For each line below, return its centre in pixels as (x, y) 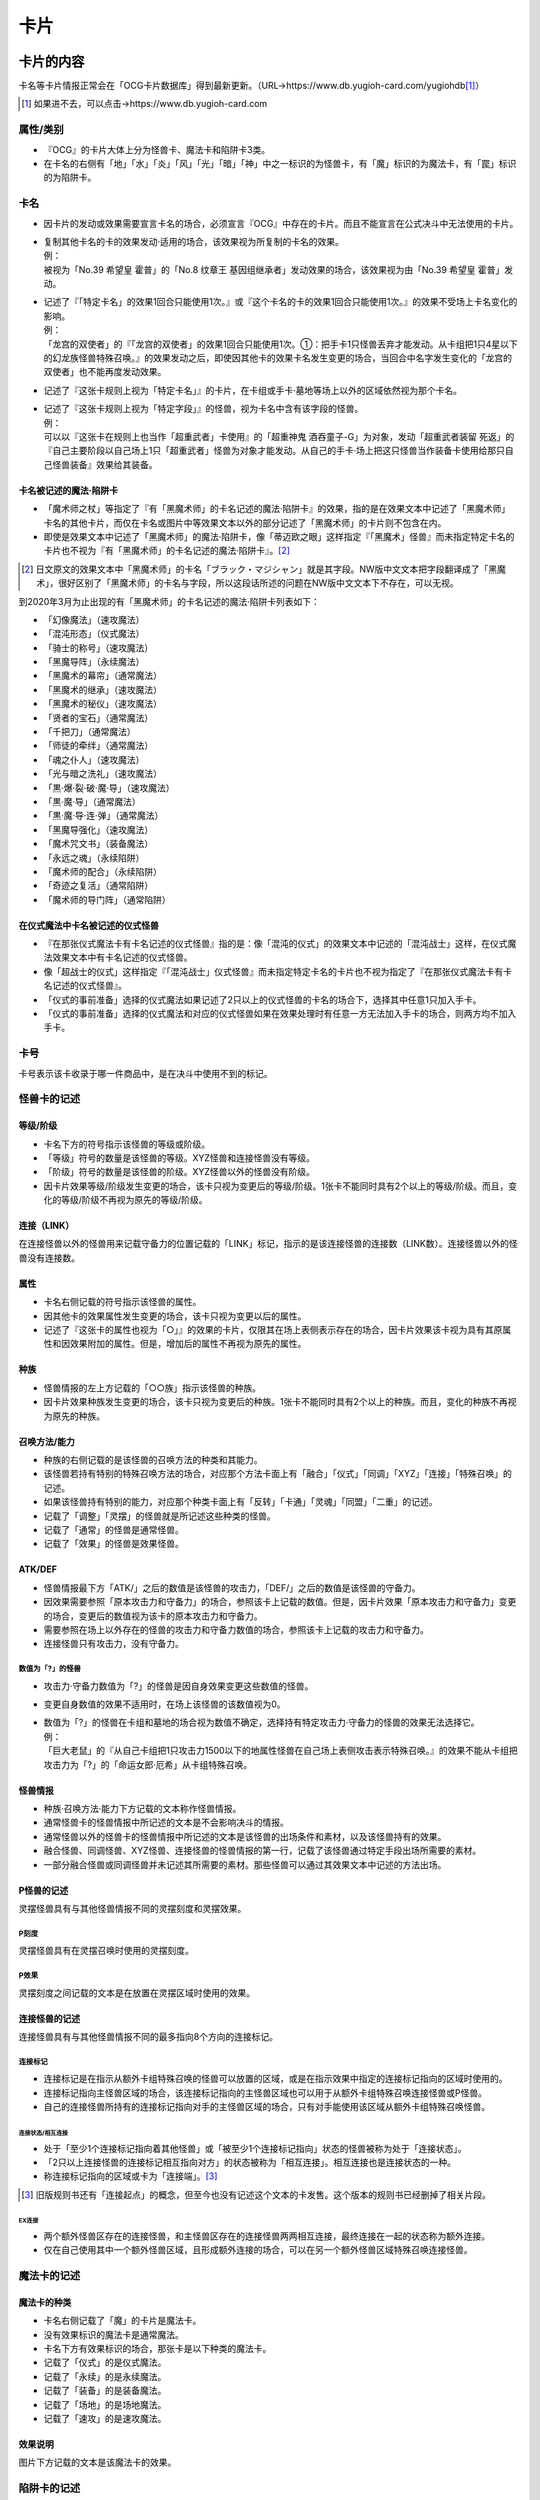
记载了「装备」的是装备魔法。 (105, 2391)
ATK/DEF (37, 1569)
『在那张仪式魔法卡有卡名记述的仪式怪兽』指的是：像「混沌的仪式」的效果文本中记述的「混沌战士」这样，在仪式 (275, 944)
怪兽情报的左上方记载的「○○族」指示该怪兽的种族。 (152, 1387)
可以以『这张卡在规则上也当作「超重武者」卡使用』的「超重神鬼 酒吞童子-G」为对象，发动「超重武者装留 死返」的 (279, 436)
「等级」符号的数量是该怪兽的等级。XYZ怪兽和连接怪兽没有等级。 (179, 1157)
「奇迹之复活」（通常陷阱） (98, 886)
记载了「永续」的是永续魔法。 (105, 2376)
